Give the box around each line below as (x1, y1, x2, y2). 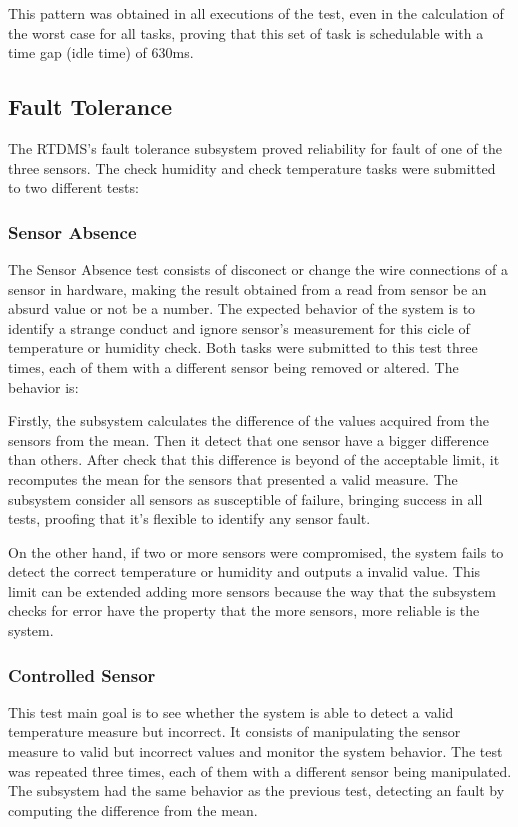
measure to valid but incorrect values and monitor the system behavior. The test (8, 741, 503, 762)
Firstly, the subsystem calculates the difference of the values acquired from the (8, 410, 490, 431)
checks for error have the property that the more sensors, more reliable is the (8, 600, 480, 621)
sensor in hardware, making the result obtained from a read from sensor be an (8, 278, 487, 299)
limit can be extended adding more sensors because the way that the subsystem (8, 580, 496, 601)
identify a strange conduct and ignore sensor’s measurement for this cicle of (8, 317, 470, 338)
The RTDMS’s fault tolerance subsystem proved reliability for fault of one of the (8, 137, 502, 158)
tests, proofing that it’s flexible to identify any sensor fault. (8, 508, 371, 529)
